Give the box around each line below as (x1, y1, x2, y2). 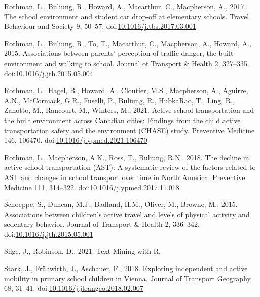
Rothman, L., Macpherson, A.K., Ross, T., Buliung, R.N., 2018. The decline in (4, 152, 249, 162)
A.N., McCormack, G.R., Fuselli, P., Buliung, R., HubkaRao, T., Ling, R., (4, 95, 235, 105)
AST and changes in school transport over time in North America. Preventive (4, 171, 245, 182)
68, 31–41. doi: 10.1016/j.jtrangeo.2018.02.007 (4, 283, 143, 293)
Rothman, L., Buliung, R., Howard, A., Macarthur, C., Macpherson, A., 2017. (4, 1, 246, 11)
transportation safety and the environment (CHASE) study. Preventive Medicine (4, 125, 255, 135)
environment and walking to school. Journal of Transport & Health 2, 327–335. (4, 57, 249, 68)
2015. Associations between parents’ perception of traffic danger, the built (4, 48, 234, 58)
